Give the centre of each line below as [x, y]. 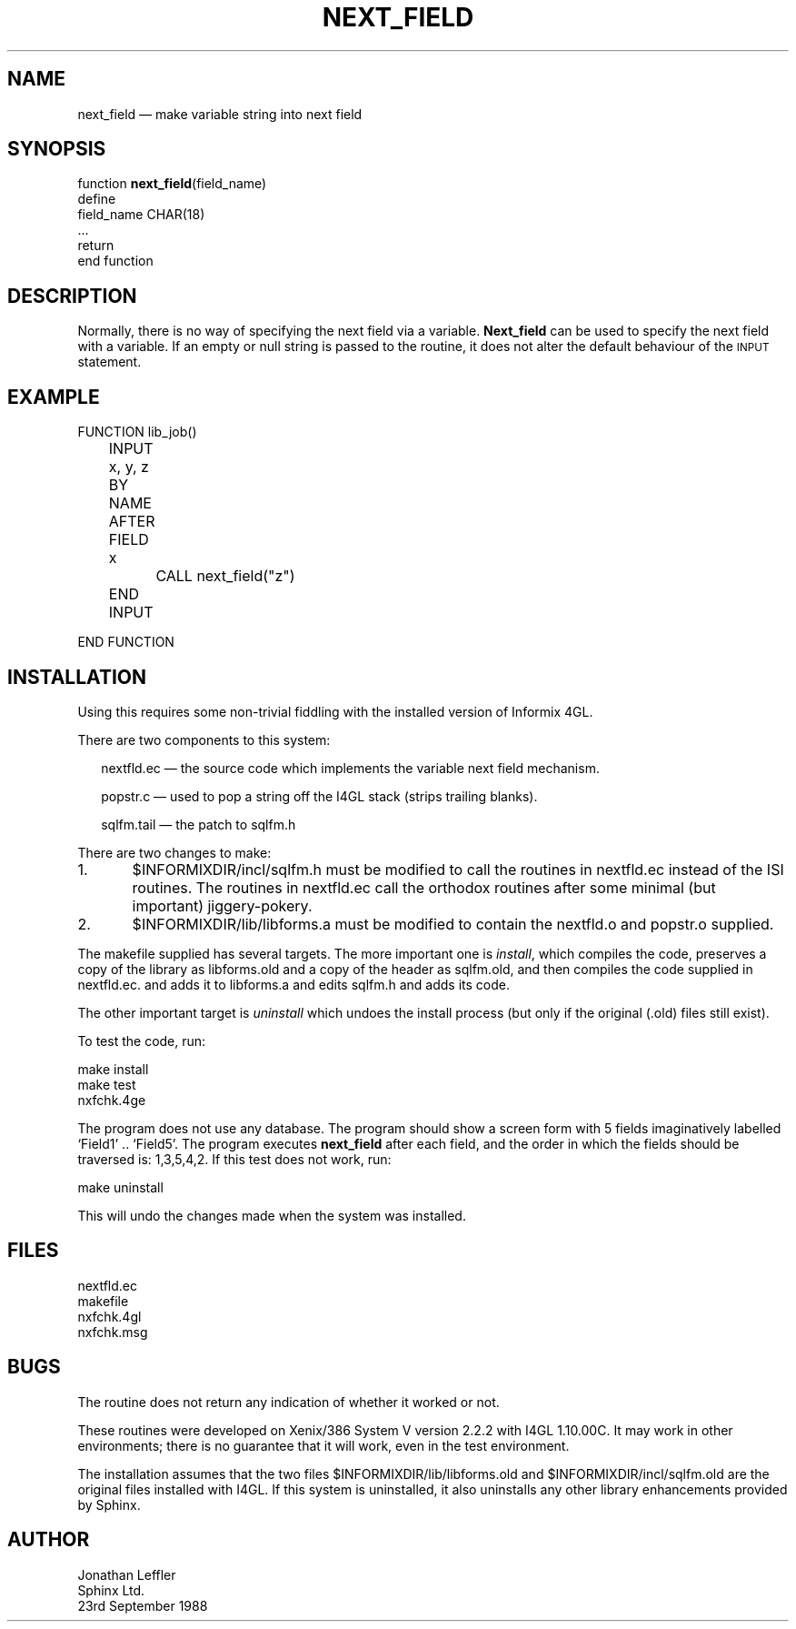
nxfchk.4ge [112, 1100]
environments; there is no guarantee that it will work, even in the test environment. [323, 1445]
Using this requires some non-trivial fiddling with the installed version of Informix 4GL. [335, 711]
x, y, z [129, 467]
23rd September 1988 [143, 1605]
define [97, 199]
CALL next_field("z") [225, 576]
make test [107, 1084]
